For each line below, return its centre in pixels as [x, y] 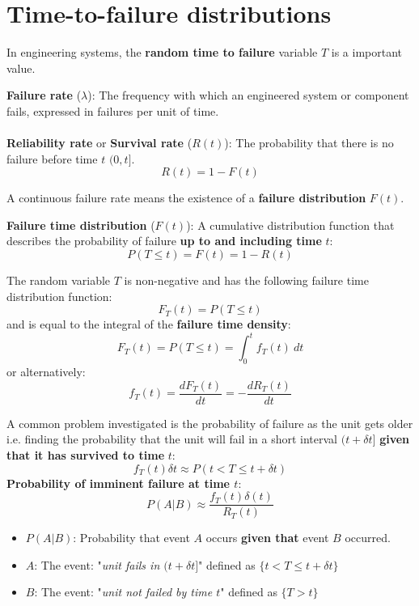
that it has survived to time [86, 454]
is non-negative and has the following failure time [246, 280]
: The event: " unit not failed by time [123, 592]
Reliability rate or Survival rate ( [99, 143]
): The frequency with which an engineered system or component [248, 95]
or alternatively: [46, 372]
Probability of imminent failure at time [118, 483]
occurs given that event [267, 538]
